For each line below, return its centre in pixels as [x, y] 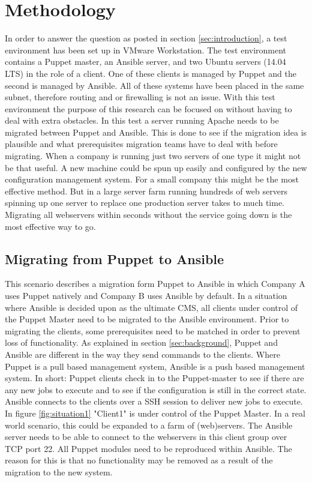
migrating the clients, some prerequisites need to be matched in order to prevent [153, 330]
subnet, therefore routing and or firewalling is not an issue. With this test [140, 97]
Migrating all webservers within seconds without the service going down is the [148, 215]
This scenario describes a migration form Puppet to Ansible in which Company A [155, 284]
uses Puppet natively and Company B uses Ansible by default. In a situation [146, 296]
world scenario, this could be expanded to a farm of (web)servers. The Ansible [149, 425]
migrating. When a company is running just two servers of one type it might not [153, 156]
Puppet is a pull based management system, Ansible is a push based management [155, 366]
